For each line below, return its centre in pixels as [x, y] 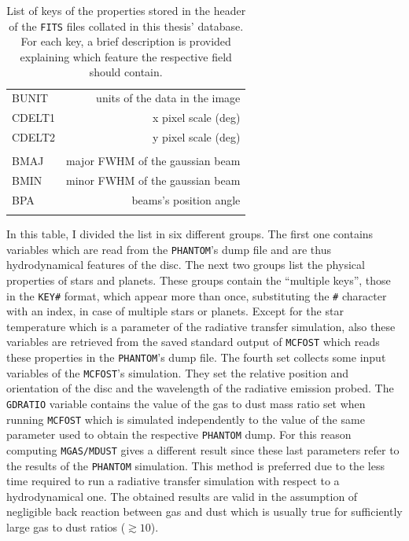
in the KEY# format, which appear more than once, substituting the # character [197, 295]
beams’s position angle [186, 199]
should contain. [126, 72]
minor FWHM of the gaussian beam [153, 180]
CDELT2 [34, 136]
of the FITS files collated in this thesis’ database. [126, 26]
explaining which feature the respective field [126, 56]
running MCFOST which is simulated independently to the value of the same [186, 419]
